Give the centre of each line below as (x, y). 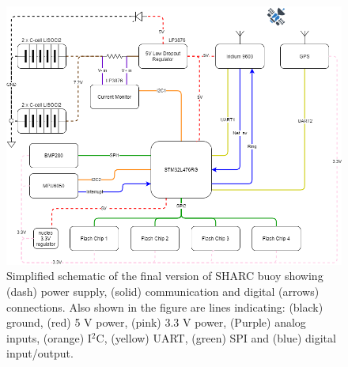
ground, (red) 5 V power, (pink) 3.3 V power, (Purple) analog (156, 322)
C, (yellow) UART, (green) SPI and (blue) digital (216, 337)
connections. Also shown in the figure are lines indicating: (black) (165, 306)
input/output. (40, 353)
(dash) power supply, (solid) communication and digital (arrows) (163, 291)
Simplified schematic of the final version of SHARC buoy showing (165, 276)
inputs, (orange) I (49, 337)
